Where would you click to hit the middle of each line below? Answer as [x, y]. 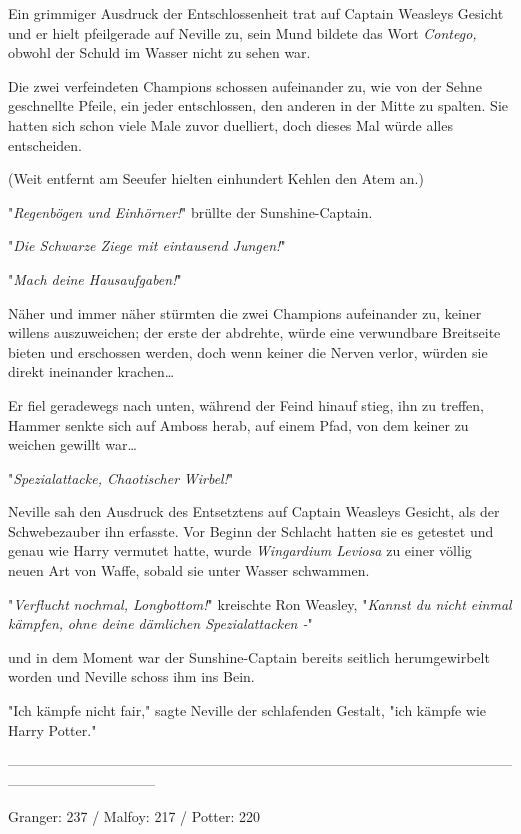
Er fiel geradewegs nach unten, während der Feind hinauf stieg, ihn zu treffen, [246, 404]
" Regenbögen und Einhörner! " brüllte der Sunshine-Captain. [190, 211]
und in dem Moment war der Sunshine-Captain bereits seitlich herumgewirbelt [249, 656]
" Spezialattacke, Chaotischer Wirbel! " [121, 477]
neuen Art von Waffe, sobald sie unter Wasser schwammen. [189, 570]
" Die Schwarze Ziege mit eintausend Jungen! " [147, 245]
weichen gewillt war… [72, 444]
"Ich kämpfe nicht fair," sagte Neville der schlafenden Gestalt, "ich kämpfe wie [247, 710]
